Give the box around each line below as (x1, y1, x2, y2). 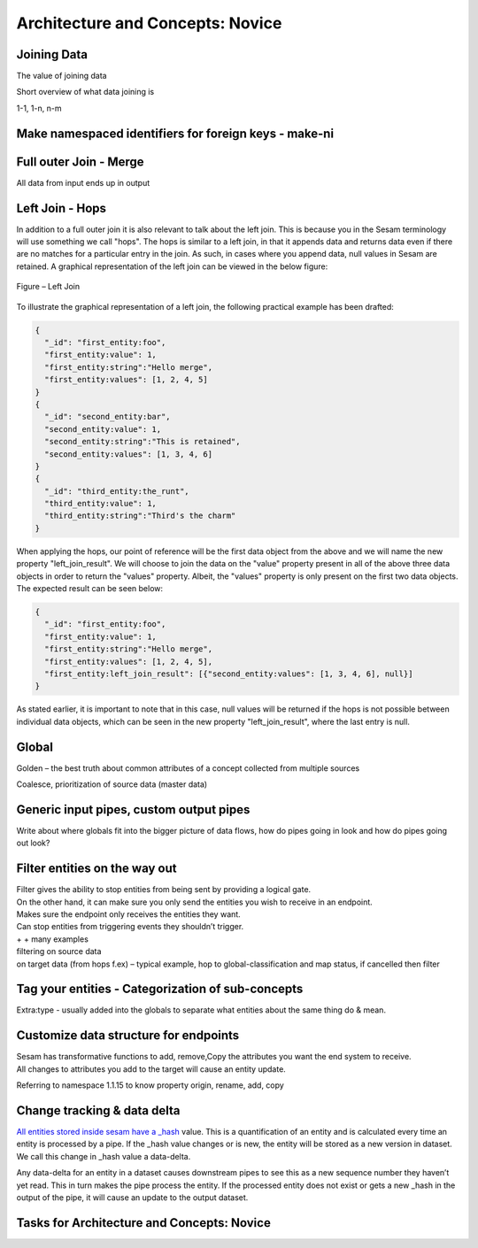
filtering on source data (16, 946, 102, 957)
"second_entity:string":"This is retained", (44, 436, 241, 447)
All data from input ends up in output (16, 177, 150, 188)
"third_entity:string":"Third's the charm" (44, 511, 236, 521)
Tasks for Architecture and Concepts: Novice (16, 1215, 272, 1230)
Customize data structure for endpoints (16, 1028, 240, 1044)
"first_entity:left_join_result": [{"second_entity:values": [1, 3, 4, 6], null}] (44, 668, 413, 679)
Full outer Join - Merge (16, 154, 145, 169)
